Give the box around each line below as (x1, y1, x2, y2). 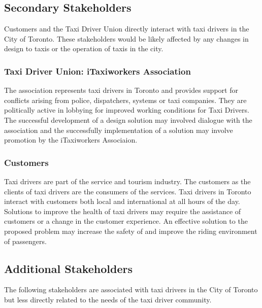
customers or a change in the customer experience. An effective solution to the (4, 216, 248, 226)
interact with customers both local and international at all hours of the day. (4, 196, 240, 207)
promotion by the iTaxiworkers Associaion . (4, 134, 138, 145)
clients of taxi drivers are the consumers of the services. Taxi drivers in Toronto (4, 186, 251, 196)
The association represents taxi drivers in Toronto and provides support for (4, 85, 238, 95)
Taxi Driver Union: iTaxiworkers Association (4, 64, 191, 77)
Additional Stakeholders (4, 260, 133, 276)
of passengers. (4, 235, 47, 246)
